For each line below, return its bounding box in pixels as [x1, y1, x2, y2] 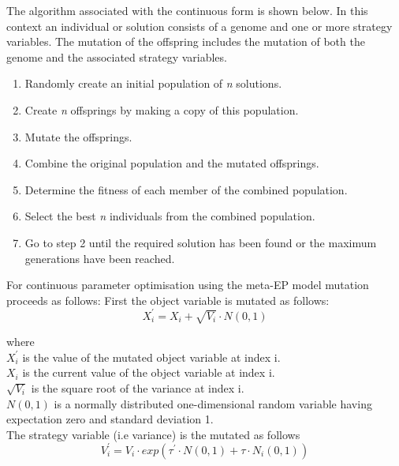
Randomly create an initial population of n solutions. [24, 75, 282, 92]
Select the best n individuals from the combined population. [24, 208, 315, 224]
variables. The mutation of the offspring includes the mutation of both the [6, 33, 365, 50]
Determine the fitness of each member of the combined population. [24, 181, 348, 197]
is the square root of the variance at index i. [31, 379, 244, 396]
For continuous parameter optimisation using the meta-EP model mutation [6, 276, 369, 293]
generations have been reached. [24, 250, 175, 266]
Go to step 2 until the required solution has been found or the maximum [24, 234, 377, 250]
